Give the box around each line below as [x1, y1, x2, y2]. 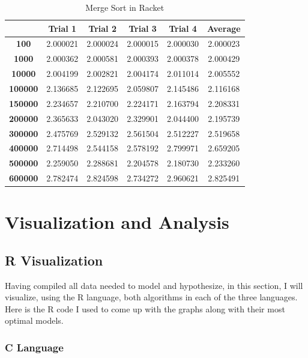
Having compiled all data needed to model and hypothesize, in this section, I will [5, 279, 303, 291]
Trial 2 [88, 22, 116, 34]
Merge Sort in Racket [85, 1, 165, 13]
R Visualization [5, 250, 103, 269]
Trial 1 [48, 22, 77, 34]
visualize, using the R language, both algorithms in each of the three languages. [5, 291, 298, 303]
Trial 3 [128, 22, 157, 34]
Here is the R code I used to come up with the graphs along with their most [5, 302, 285, 315]
